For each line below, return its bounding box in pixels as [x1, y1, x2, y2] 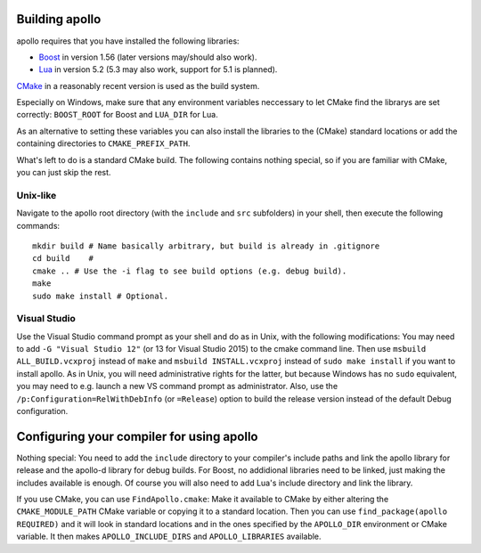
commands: [16, 220, 61, 231]
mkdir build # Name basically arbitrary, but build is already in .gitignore [32, 240, 380, 251]
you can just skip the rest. [16, 167, 111, 178]
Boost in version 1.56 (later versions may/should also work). [38, 52, 257, 62]
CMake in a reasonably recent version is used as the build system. [16, 80, 260, 91]
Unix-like [16, 189, 57, 201]
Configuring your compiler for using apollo [16, 428, 258, 444]
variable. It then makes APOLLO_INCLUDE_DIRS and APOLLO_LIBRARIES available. [16, 531, 322, 542]
